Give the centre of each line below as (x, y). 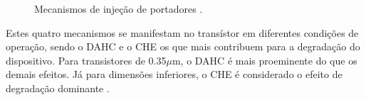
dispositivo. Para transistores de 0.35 (86, 60)
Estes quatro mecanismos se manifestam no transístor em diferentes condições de (182, 32)
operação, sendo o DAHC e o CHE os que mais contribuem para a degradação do (183, 46)
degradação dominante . (58, 88)
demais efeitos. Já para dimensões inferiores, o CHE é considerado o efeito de (174, 74)
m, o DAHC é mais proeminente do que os (265, 60)
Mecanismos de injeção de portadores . (119, 9)
